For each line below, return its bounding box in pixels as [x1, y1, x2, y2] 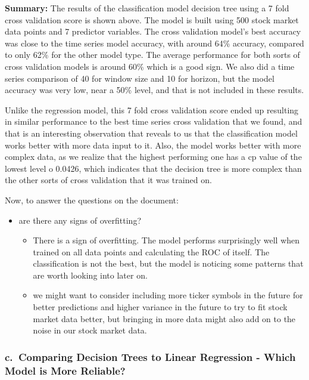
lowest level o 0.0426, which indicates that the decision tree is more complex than [5, 162, 302, 174]
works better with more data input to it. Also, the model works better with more [5, 138, 301, 151]
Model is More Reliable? [5, 363, 126, 378]
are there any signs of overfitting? [18, 214, 142, 226]
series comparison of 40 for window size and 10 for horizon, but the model [5, 72, 274, 84]
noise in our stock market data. [33, 324, 147, 336]
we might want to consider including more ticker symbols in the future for [33, 289, 303, 301]
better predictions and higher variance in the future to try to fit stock [33, 301, 288, 313]
